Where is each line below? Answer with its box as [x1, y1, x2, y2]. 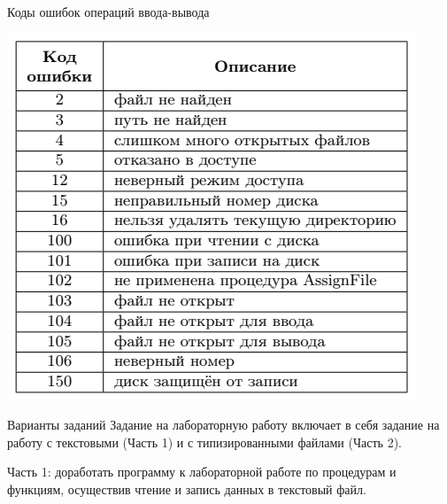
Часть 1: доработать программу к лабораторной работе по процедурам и [7, 462, 397, 481]
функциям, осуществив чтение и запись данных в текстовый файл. [7, 479, 366, 498]
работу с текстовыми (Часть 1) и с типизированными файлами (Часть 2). [7, 432, 402, 451]
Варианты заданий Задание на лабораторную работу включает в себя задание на [7, 415, 440, 434]
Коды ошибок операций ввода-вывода [7, 3, 210, 20]
